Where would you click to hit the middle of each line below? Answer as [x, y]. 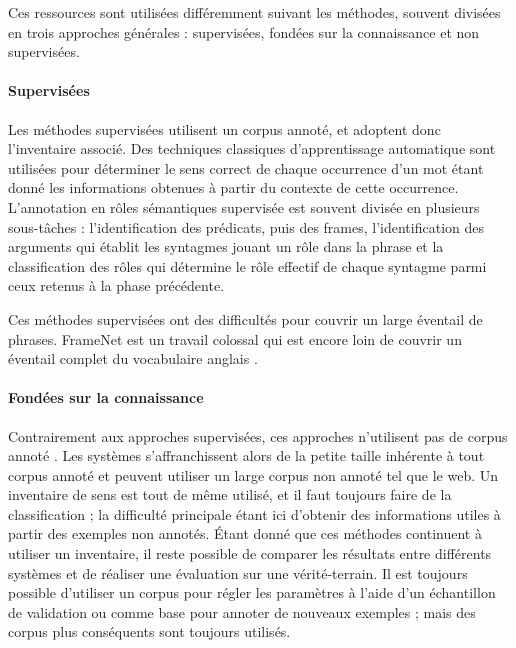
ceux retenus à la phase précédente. [116, 285]
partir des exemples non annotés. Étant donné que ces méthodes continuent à [245, 533]
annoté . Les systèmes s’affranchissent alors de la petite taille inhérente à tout [246, 455]
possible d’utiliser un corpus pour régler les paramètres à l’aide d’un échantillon [252, 592]
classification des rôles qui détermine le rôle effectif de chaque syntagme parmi [247, 265]
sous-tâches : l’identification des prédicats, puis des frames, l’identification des [246, 226]
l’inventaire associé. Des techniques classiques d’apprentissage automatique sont [252, 148]
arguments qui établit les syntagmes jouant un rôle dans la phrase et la [226, 246]
